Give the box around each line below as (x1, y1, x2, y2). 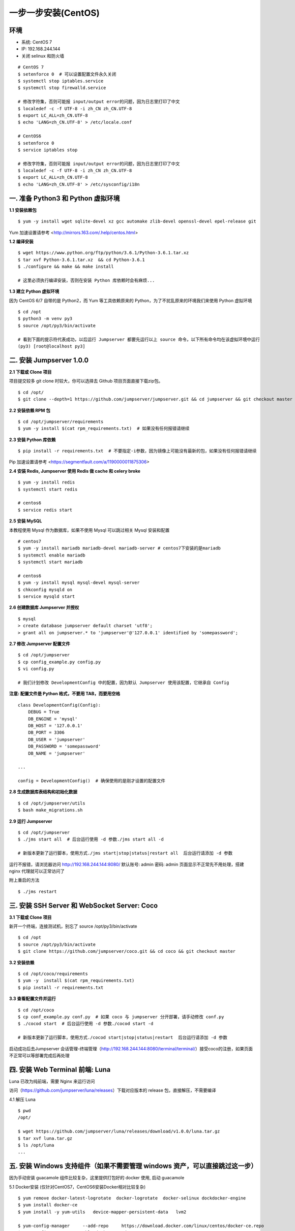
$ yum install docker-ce (18, 1202, 78, 1208)
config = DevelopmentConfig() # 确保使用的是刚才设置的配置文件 (18, 778, 166, 784)
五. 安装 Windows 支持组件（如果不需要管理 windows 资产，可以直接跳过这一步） (9, 1162, 258, 1170)
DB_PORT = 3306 (28, 730, 65, 736)
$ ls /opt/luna (18, 1142, 55, 1148)
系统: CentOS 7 (21, 39, 52, 45)
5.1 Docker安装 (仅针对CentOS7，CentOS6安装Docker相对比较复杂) (9, 1184, 146, 1190)
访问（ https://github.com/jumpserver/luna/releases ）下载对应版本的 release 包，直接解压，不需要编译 (9, 1087, 216, 1093)
